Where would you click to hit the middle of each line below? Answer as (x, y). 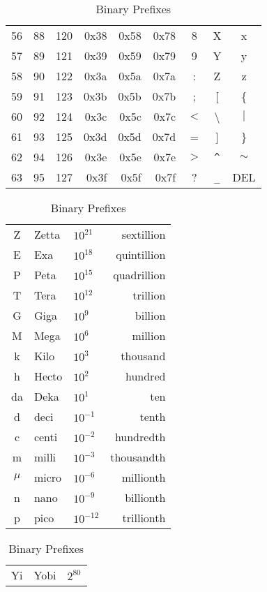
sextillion (144, 234)
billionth (145, 497)
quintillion (141, 254)
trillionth (144, 518)
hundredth (140, 437)
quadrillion (139, 275)
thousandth (138, 457)
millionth (144, 477)
